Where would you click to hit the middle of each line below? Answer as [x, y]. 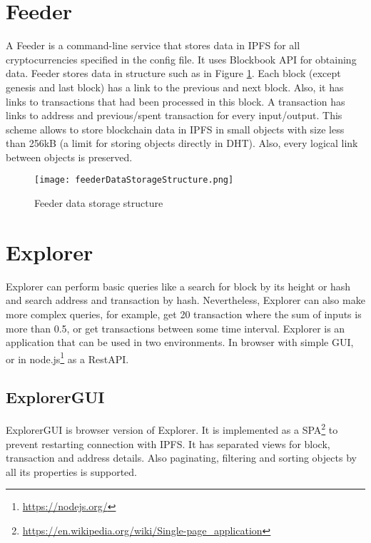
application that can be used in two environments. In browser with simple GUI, [180, 342]
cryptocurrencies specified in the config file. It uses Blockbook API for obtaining [181, 59]
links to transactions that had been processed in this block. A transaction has [176, 101]
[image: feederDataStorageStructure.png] [134, 180]
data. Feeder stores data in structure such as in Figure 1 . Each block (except [173, 73]
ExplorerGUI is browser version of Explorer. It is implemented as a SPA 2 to [172, 428]
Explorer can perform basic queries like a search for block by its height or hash [178, 286]
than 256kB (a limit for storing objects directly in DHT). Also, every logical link [182, 143]
